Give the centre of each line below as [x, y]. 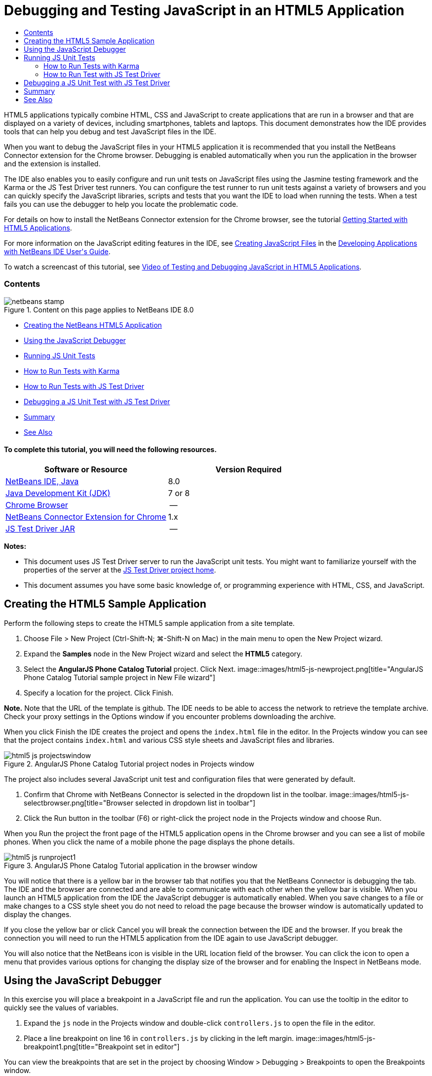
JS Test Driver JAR [40, 528]
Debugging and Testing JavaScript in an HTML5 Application [204, 10]
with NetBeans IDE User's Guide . [57, 251]
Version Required [249, 469]
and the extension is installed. [52, 163]
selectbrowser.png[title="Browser [79, 803]
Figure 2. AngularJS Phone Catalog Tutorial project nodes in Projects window [129, 764]
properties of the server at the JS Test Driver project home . [120, 570]
